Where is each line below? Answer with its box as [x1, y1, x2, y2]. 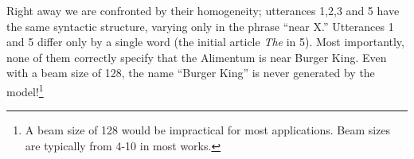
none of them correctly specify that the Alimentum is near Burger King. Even [6, 48, 387, 65]
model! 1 [6, 80, 44, 99]
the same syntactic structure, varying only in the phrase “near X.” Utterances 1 [6, 17, 394, 34]
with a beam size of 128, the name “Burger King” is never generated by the [6, 64, 375, 81]
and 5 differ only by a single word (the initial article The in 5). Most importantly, [6, 33, 404, 50]
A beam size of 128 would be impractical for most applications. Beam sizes [25, 122, 391, 138]
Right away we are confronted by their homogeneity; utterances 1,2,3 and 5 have [6, 2, 400, 18]
